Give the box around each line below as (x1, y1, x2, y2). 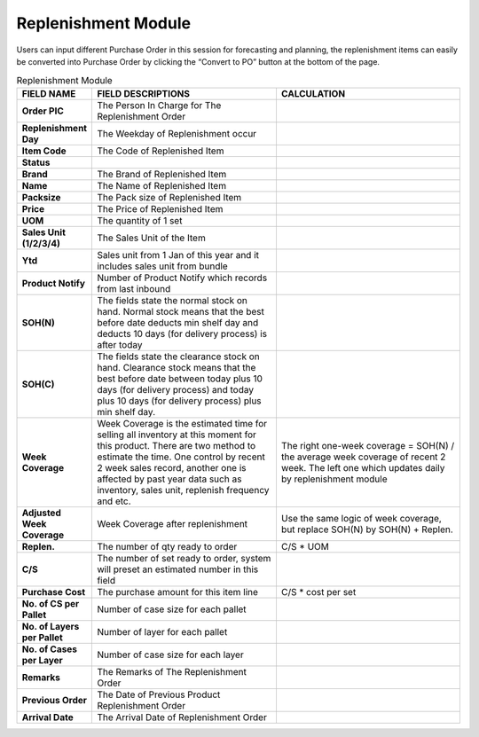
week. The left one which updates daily (280, 461, 445, 474)
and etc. (97, 495, 132, 507)
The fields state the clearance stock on (97, 350, 261, 363)
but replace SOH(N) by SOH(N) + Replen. (280, 523, 454, 536)
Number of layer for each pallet (97, 625, 228, 638)
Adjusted (21, 506, 61, 519)
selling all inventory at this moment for (97, 428, 257, 441)
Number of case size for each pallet (97, 603, 247, 615)
